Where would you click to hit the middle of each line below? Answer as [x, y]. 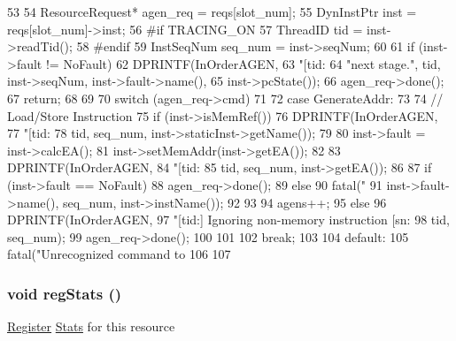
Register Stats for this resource [91, 326]
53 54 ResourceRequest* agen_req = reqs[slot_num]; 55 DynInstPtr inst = [212, 11]
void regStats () [65, 293]
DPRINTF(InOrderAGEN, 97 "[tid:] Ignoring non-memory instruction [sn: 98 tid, [228, 220]
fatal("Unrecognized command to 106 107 [119, 254]
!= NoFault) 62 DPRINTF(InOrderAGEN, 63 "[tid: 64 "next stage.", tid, [243, 63]
